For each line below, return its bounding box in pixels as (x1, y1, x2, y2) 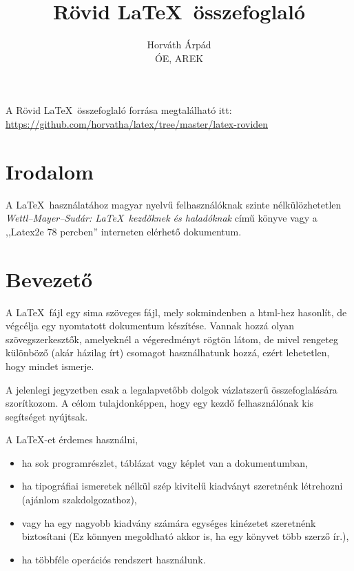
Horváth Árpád (147, 37, 211, 52)
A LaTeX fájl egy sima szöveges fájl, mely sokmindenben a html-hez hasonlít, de (6, 304, 347, 319)
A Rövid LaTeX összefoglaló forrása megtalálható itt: (6, 103, 232, 117)
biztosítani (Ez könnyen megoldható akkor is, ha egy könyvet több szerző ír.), (21, 529, 349, 543)
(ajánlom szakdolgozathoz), (21, 492, 137, 507)
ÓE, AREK (154, 50, 204, 65)
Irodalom (6, 157, 94, 185)
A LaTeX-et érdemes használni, (6, 432, 138, 447)
